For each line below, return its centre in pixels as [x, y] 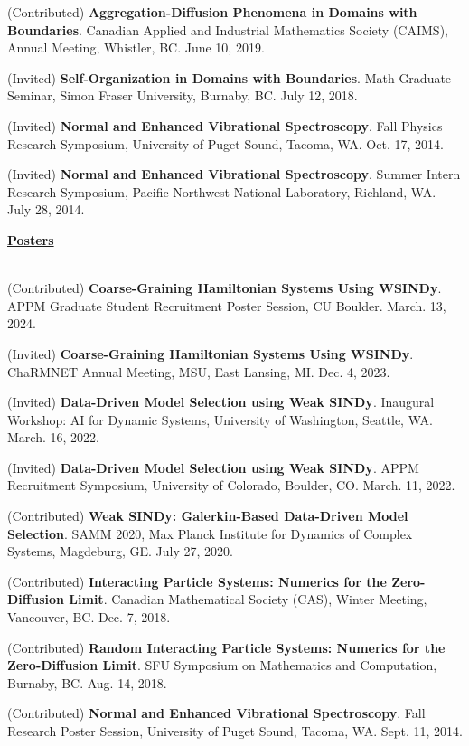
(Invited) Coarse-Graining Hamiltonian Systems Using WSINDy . [211, 353]
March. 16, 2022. [53, 437]
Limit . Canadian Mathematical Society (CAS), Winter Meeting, [248, 599]
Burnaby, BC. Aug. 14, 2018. [87, 682]
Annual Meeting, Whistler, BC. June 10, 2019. [136, 47]
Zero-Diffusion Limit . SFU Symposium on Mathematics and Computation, [222, 665]
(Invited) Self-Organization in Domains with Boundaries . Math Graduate [230, 77]
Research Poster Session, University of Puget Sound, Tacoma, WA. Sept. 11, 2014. [235, 731]
